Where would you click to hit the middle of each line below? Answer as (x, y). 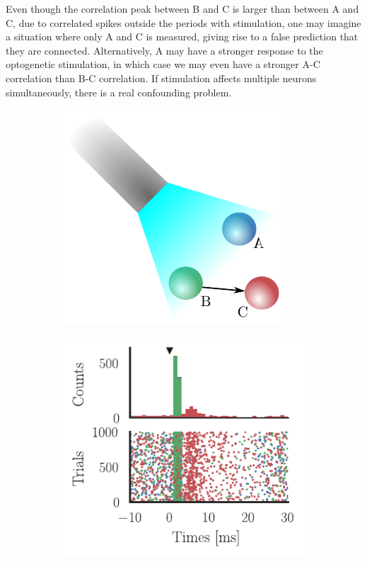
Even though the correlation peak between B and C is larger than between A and (182, 9)
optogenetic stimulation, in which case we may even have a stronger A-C (163, 64)
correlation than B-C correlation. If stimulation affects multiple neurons (161, 78)
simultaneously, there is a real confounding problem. (119, 92)
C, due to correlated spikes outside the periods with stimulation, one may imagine (183, 22)
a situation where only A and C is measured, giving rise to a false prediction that (182, 36)
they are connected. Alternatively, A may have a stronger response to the (164, 50)
